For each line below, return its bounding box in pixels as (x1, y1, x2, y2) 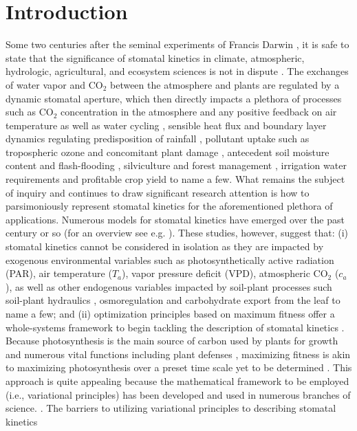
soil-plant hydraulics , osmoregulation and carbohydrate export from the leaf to (6, 293, 340, 307)
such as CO (6, 104, 54, 119)
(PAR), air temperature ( (6, 266, 112, 280)
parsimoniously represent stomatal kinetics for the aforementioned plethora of (6, 199, 333, 213)
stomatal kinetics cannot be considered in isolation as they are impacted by (6, 239, 324, 254)
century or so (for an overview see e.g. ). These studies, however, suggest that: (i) (6, 225, 349, 240)
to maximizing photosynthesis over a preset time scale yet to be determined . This (6, 360, 352, 375)
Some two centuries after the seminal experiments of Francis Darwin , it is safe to (6, 37, 349, 52)
